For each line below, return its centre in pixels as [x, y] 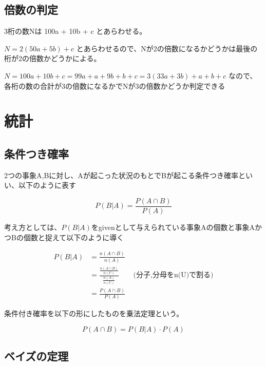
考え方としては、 [33, 227]
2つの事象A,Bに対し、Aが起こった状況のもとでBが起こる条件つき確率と [125, 175]
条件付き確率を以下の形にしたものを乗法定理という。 [94, 313]
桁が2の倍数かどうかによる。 [53, 58]
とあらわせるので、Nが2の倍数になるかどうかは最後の [167, 48]
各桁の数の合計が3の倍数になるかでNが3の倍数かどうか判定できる [115, 85]
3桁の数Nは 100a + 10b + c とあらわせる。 [75, 31]
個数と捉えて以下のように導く [74, 237]
